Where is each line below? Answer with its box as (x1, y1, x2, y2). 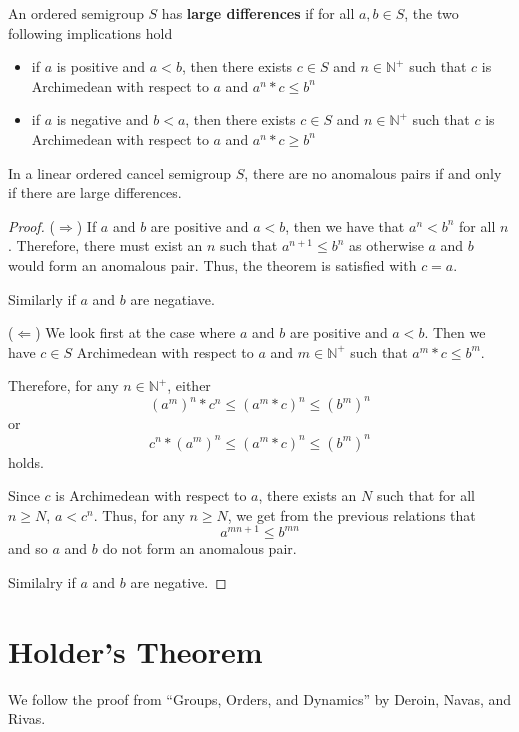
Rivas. (8, 708, 46, 729)
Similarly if (8, 288, 76, 309)
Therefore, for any (8, 375, 119, 396)
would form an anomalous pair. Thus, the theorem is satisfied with (8, 254, 417, 275)
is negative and (56, 109, 149, 130)
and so (8, 538, 48, 559)
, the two (404, 3, 459, 23)
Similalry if (8, 571, 76, 592)
